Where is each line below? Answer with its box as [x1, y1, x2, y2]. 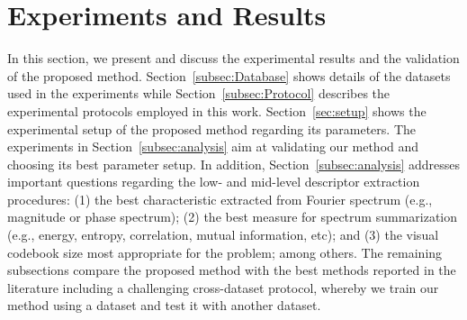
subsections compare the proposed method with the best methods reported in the [7, 261, 456, 279]
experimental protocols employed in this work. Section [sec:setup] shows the [7, 101, 427, 120]
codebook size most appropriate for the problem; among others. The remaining [7, 242, 443, 261]
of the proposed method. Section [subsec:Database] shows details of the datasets [7, 66, 451, 85]
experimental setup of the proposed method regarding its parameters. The [7, 119, 416, 138]
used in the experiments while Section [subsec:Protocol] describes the [7, 84, 391, 103]
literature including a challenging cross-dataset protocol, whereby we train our [7, 278, 439, 297]
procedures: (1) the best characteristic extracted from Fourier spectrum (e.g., [7, 189, 433, 208]
